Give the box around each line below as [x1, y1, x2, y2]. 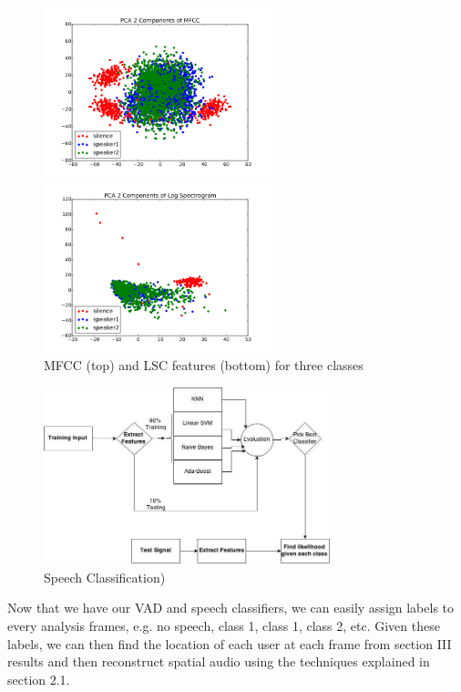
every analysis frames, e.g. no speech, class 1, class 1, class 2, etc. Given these [7, 616, 440, 635]
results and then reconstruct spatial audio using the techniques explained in [7, 652, 430, 671]
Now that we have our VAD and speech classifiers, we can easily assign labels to [7, 598, 455, 617]
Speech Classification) [44, 567, 166, 586]
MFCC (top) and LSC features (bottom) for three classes [44, 356, 364, 375]
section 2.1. [7, 669, 70, 688]
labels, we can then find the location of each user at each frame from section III [7, 634, 452, 653]
